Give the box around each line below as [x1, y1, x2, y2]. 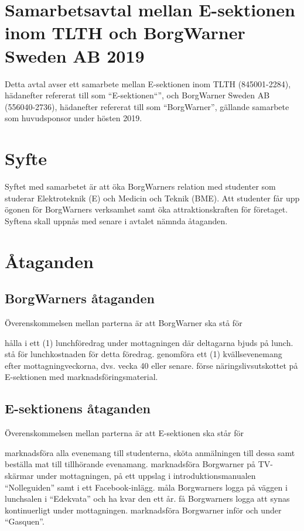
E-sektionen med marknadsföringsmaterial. [5, 371, 158, 383]
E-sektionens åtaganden [5, 399, 151, 417]
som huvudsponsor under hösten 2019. [5, 112, 142, 124]
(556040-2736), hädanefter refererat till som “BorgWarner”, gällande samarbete [5, 100, 289, 112]
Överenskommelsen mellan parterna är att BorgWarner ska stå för [5, 316, 242, 328]
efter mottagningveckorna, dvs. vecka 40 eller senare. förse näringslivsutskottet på [5, 359, 298, 371]
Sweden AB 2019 [5, 43, 145, 67]
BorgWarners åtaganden [5, 289, 155, 307]
